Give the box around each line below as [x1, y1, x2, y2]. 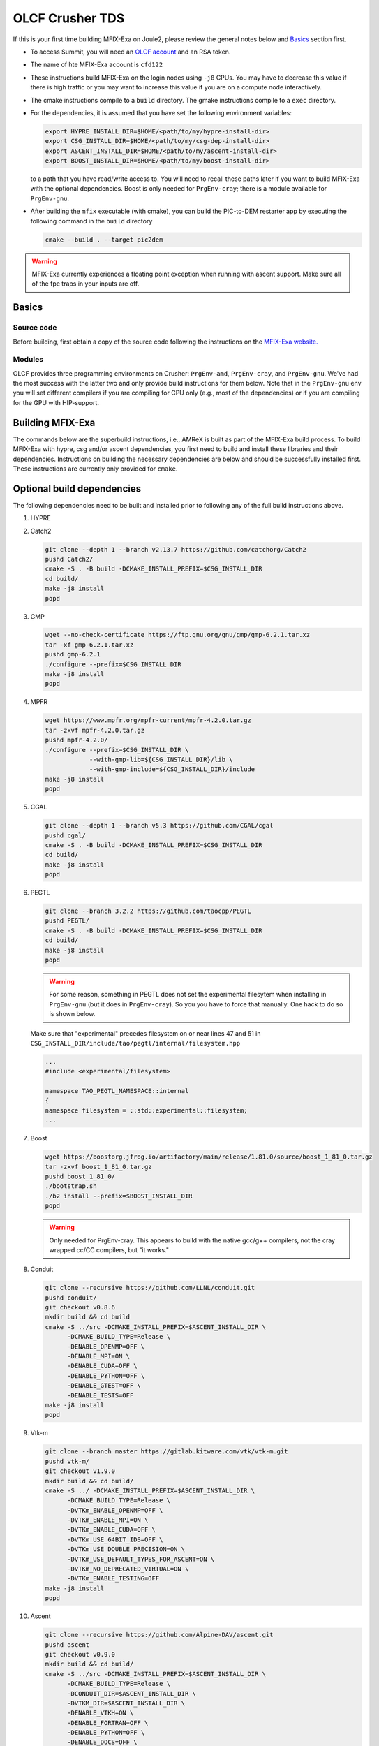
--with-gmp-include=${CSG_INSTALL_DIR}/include [89, 765, 255, 773]
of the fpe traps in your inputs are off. [31, 279, 140, 288]
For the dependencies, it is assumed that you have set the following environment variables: [30, 108, 292, 117]
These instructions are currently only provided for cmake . [13, 464, 178, 473]
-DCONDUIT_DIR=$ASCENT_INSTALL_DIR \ [67, 1689, 197, 1697]
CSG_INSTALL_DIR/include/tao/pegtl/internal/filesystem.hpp [30, 1039, 241, 1047]
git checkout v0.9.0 [45, 1650, 115, 1658]
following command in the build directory [30, 217, 153, 225]
